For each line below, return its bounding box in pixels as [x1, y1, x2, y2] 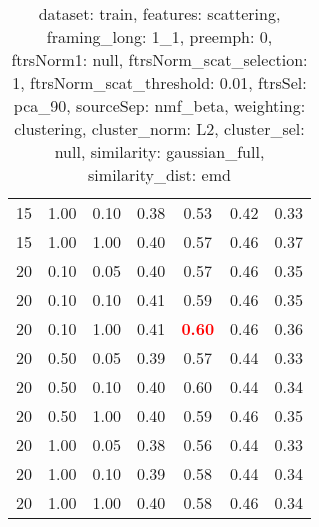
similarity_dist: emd [88, 163, 231, 186]
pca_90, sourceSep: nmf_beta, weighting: [13, 94, 306, 117]
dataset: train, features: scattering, [38, 2, 281, 25]
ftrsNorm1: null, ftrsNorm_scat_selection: [11, 48, 308, 71]
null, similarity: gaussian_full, [54, 140, 265, 163]
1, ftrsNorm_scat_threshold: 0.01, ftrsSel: [12, 71, 307, 94]
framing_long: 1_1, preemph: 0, [46, 25, 273, 48]
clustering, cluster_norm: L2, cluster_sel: [14, 117, 305, 140]
